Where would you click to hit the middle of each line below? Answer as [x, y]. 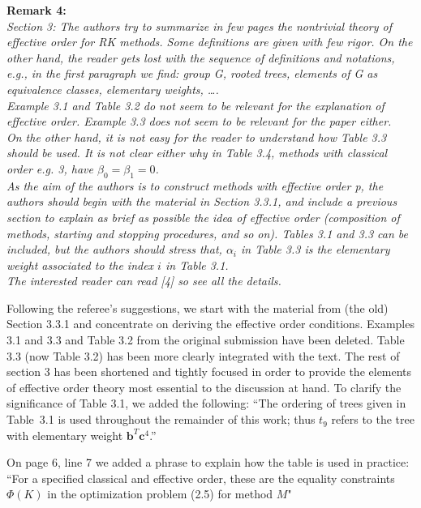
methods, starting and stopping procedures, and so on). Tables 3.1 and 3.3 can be [208, 233]
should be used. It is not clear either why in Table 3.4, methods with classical [197, 153]
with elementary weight [65, 435]
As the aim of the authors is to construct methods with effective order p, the [195, 185]
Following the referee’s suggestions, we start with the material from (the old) [198, 307]
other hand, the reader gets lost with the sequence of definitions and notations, [201, 57]
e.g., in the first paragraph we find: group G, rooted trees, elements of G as [192, 73]
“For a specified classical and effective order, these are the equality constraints [201, 478]
